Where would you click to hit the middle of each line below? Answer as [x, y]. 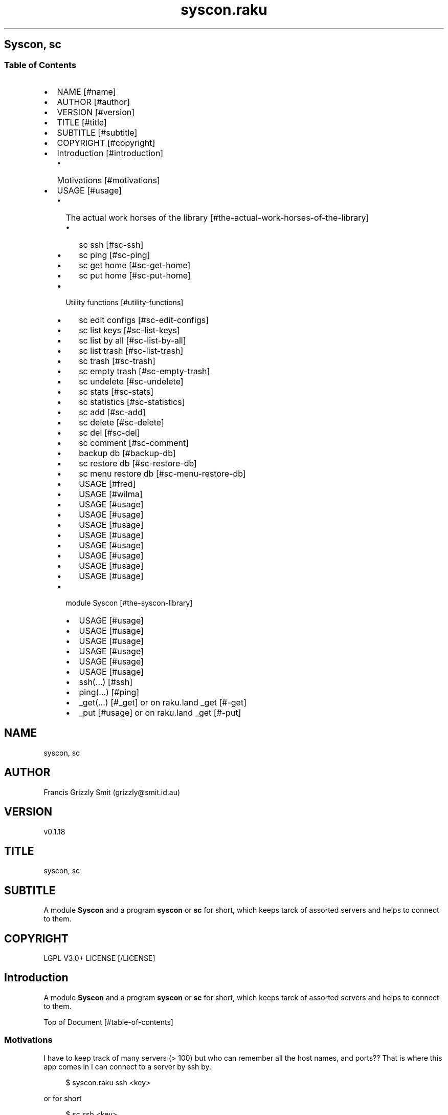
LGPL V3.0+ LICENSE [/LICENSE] [99, 958]
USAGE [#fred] [107, 484]
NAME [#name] [86, 91]
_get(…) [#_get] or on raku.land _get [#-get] [163, 702]
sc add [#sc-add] [112, 412]
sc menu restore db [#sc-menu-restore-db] [162, 473]
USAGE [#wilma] [111, 494]
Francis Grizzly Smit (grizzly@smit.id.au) [112, 792]
